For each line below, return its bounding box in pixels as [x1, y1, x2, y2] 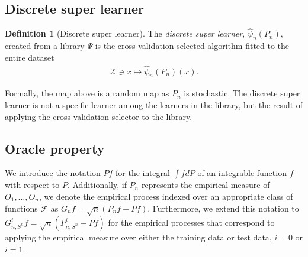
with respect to [5, 178, 60, 191]
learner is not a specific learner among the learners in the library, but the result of [5, 99, 303, 111]
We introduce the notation [5, 167, 101, 179]
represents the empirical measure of [141, 178, 270, 191]
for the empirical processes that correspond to [108, 216, 275, 229]
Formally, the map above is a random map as [5, 87, 169, 99]
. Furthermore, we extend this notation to [147, 201, 299, 214]
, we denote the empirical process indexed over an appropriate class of [38, 190, 293, 203]
